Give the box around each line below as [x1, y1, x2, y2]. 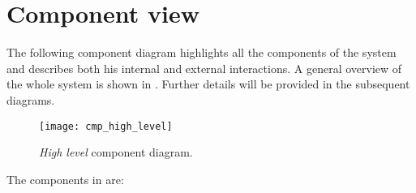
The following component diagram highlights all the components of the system [6, 44, 397, 61]
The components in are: [6, 170, 124, 187]
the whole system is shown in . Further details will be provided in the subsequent [6, 75, 410, 92]
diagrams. [6, 91, 55, 108]
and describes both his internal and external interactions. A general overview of [6, 59, 402, 76]
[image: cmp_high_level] [39, 120, 173, 132]
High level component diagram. [39, 144, 193, 161]
